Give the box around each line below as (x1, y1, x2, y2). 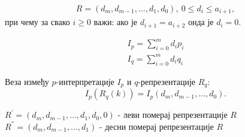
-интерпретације (56, 75, 114, 87)
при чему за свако (5, 16, 70, 28)
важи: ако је (93, 16, 138, 28)
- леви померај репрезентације (117, 108, 228, 121)
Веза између (5, 75, 49, 87)
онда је (187, 16, 214, 28)
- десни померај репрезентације (99, 120, 214, 132)
